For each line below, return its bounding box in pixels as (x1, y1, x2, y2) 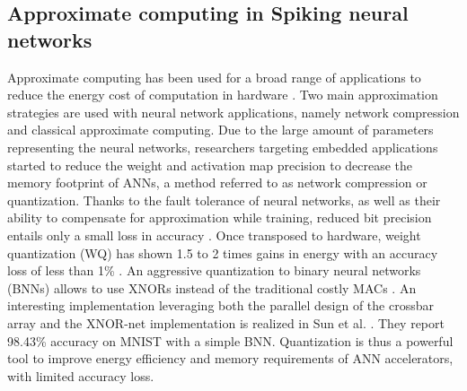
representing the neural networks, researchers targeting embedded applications (7, 137, 438, 156)
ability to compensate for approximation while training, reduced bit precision (7, 208, 432, 227)
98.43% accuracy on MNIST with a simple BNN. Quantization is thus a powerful (7, 331, 454, 350)
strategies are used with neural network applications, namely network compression (7, 102, 460, 121)
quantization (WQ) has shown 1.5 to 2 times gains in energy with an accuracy (7, 243, 438, 262)
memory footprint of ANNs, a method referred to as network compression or (7, 173, 427, 192)
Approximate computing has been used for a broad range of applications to (7, 67, 421, 86)
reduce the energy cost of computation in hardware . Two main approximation (7, 85, 438, 104)
